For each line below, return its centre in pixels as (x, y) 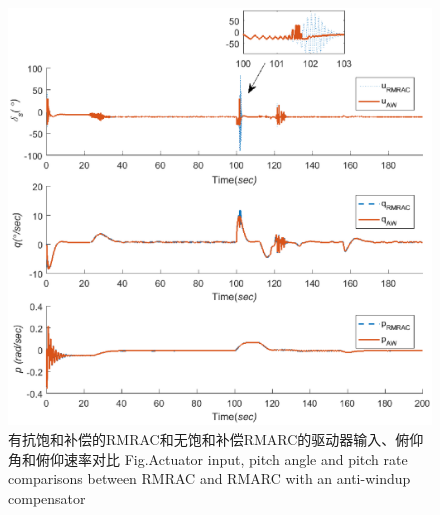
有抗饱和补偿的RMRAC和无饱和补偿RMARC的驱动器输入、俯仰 (216, 438)
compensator (47, 497)
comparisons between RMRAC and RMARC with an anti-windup (209, 478)
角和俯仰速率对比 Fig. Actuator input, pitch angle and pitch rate (208, 458)
